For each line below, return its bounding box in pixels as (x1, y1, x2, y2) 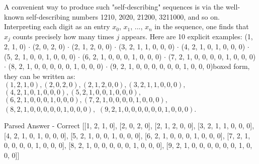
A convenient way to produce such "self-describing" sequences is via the (4, 2, 224, 12)
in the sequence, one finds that (154, 21, 249, 32)
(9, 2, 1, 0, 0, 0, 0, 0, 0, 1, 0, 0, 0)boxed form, (110, 61, 250, 71)
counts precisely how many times (13, 31, 114, 41)
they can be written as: (4, 71, 75, 81)
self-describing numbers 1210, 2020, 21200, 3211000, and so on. (26, 11, 220, 22)
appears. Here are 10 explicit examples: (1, (121, 31, 253, 41)
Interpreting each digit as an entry (4, 21, 110, 32)
